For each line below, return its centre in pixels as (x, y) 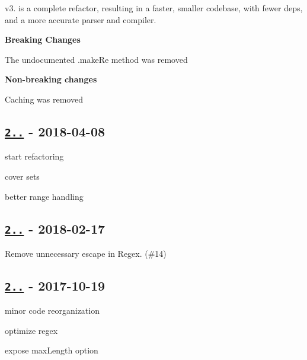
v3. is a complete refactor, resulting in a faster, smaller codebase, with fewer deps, (154, 8)
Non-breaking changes (51, 79)
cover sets (22, 176)
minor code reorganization (52, 310)
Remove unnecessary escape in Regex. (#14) (86, 253)
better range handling (44, 196)
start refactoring (34, 156)
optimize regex (31, 330)
